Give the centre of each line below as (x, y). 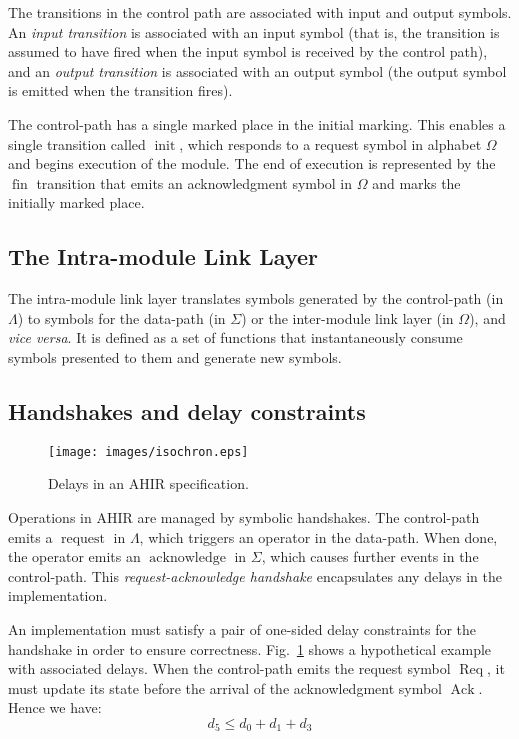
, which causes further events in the (370, 556)
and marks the (416, 182)
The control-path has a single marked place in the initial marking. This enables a (257, 123)
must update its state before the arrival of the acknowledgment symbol (225, 687)
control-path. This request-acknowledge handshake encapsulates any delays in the (255, 575)
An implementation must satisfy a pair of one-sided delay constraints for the (242, 628)
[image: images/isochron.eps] (148, 451)
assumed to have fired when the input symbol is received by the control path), (248, 51)
